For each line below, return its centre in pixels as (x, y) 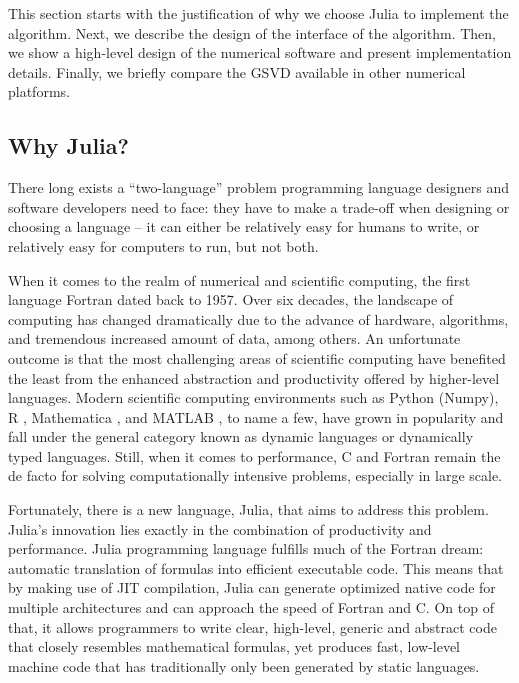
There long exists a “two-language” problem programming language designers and (258, 187)
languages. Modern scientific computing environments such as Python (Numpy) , (253, 397)
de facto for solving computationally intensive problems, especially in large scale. (255, 475)
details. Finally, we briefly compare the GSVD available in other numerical (237, 71)
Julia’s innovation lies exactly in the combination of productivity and (220, 528)
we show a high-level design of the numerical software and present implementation (260, 52)
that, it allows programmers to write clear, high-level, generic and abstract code (252, 626)
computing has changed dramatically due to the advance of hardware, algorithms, (258, 318)
